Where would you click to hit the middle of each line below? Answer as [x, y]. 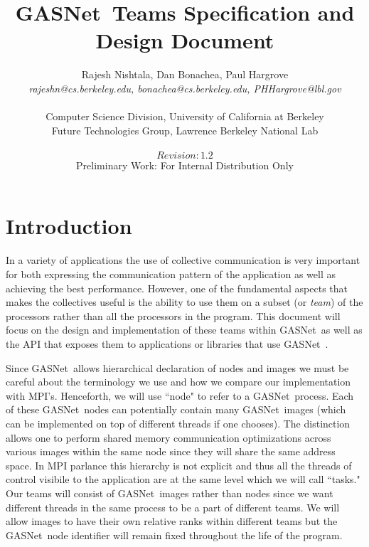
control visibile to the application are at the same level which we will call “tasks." [183, 479]
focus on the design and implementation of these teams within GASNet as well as [184, 330]
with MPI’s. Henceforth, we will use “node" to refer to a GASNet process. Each [180, 395]
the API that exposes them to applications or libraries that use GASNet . [167, 343]
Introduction [69, 226]
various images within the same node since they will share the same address [171, 451]
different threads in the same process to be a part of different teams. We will [173, 507]
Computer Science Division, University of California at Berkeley [185, 116]
